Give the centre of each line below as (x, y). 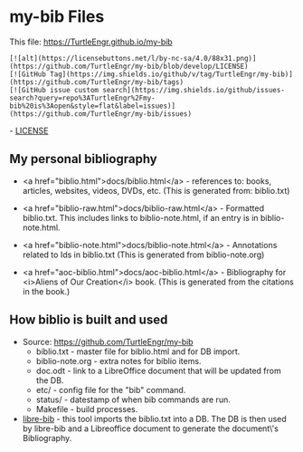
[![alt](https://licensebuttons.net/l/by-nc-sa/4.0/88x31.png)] (133, 58)
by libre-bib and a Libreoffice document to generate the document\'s (150, 428)
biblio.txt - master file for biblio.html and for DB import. (138, 351)
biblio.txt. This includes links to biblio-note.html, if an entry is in (141, 217)
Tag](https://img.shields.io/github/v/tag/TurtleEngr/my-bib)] (171, 74)
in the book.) (46, 291)
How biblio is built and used (89, 320)
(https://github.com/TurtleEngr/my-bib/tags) (96, 82)
